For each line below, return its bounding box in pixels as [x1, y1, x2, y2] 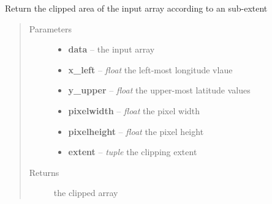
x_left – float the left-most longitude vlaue [68, 63, 233, 76]
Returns [29, 166, 59, 178]
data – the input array [68, 43, 155, 56]
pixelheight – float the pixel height [68, 125, 204, 137]
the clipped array [53, 186, 118, 199]
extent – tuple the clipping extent [68, 145, 197, 158]
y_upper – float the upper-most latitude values [68, 84, 251, 97]
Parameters [29, 22, 72, 35]
